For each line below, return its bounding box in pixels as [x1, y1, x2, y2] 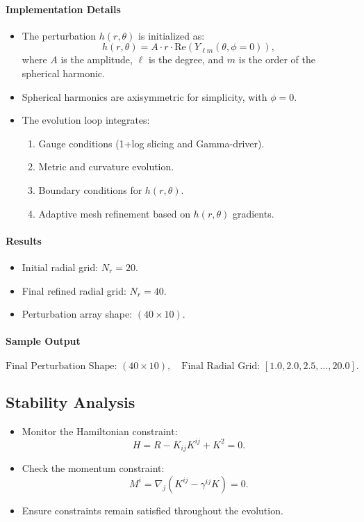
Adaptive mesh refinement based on [38, 206, 190, 220]
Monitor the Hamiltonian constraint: [22, 423, 178, 438]
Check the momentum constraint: [22, 461, 165, 475]
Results [6, 233, 42, 247]
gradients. [232, 206, 274, 220]
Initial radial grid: [22, 259, 99, 274]
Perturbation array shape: [22, 307, 133, 321]
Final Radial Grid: [181, 361, 260, 371]
